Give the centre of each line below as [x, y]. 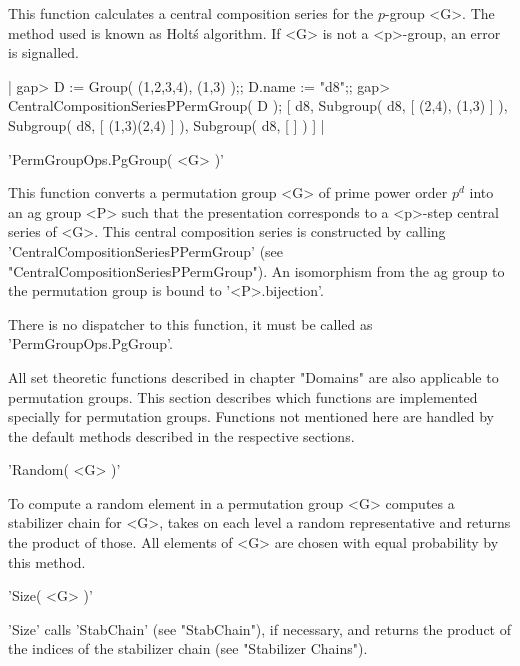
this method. [47, 561]
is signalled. [43, 52]
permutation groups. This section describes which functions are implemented [243, 396]
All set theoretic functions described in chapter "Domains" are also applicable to [253, 376]
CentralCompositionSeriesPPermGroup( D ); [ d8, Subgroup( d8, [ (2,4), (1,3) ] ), [258, 105]
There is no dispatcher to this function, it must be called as [190, 323]
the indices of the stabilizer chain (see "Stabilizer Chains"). [188, 648]
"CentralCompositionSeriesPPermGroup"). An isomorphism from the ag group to [256, 270]
